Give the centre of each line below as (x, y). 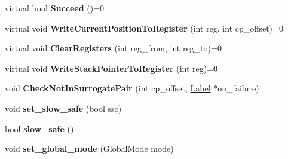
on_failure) (238, 88)
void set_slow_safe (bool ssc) (63, 108)
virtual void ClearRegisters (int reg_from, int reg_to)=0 (113, 48)
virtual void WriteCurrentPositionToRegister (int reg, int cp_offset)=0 (144, 28)
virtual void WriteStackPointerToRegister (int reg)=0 (111, 68)
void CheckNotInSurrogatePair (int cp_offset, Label (108, 88)
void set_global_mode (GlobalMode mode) (89, 149)
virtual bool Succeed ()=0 (55, 8)
